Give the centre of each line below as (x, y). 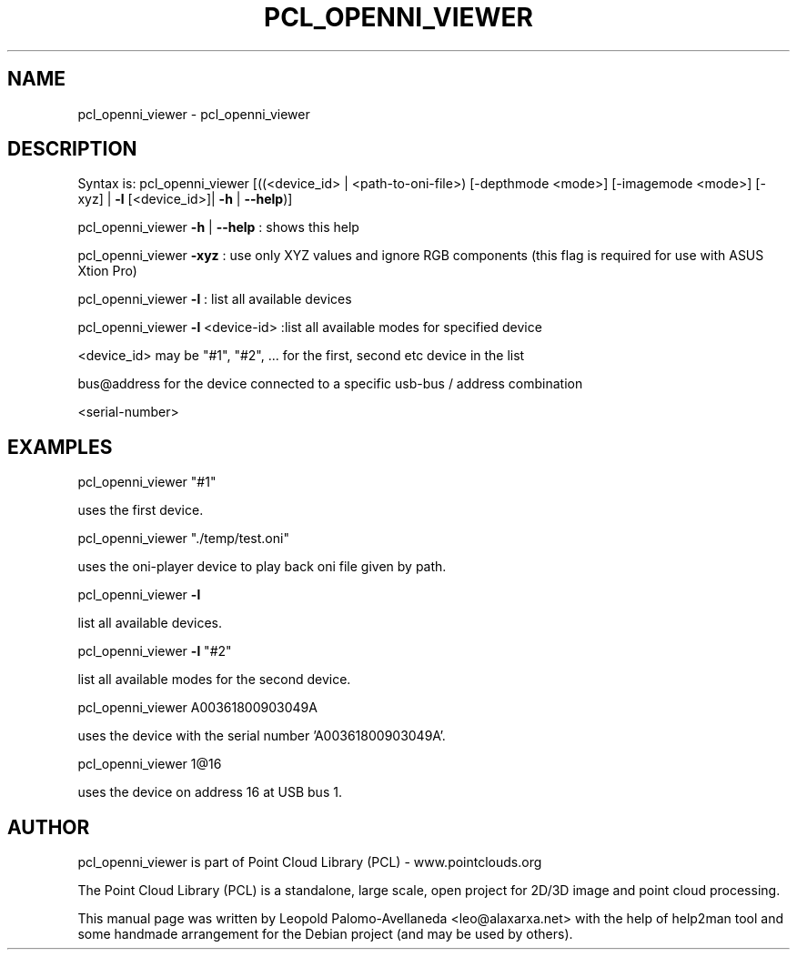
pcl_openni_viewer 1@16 (150, 764)
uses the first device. (141, 510)
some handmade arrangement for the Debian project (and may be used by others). (325, 934)
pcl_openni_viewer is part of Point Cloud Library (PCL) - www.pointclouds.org (310, 862)
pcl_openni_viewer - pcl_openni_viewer (194, 114)
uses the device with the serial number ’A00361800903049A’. (262, 736)
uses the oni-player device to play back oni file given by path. (262, 567)
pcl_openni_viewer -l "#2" (155, 651)
